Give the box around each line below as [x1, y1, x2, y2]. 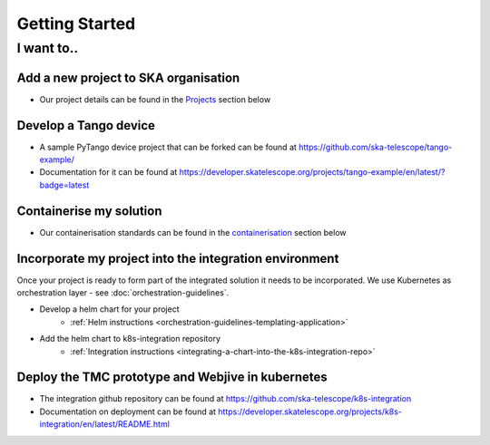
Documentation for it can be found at [39, 167, 178, 178]
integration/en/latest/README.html [39, 419, 170, 430]
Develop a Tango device [16, 118, 156, 133]
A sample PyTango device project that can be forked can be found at [39, 141, 297, 152]
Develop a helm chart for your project [39, 304, 181, 314]
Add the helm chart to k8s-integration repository [39, 334, 221, 344]
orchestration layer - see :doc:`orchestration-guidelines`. [16, 287, 230, 298]
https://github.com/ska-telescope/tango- [298, 141, 453, 152]
